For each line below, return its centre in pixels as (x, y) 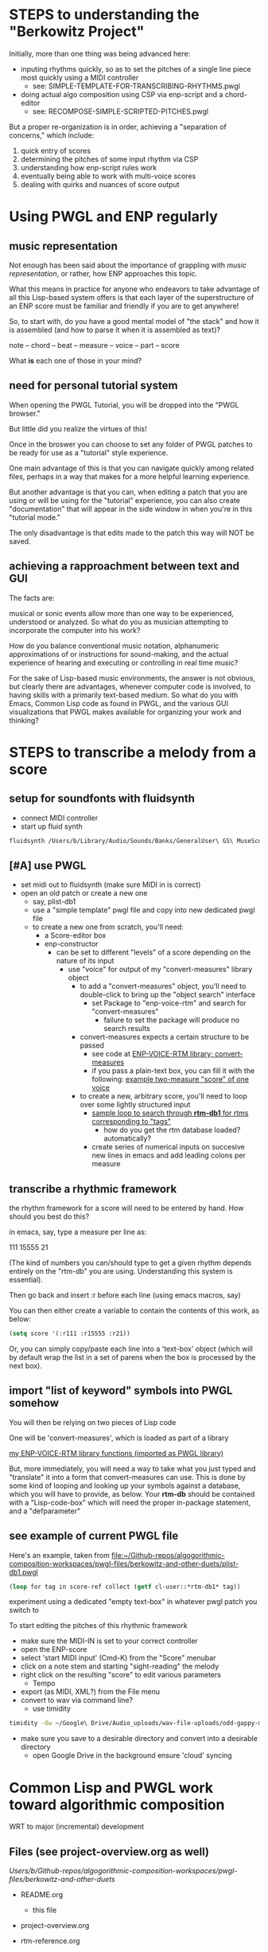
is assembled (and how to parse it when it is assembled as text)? (115, 330)
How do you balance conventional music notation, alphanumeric (114, 646)
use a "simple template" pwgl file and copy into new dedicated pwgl (144, 910)
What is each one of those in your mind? (76, 361)
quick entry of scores (55, 150)
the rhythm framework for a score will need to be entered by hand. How (126, 1208)
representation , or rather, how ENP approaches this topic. (103, 273)
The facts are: (32, 598)
